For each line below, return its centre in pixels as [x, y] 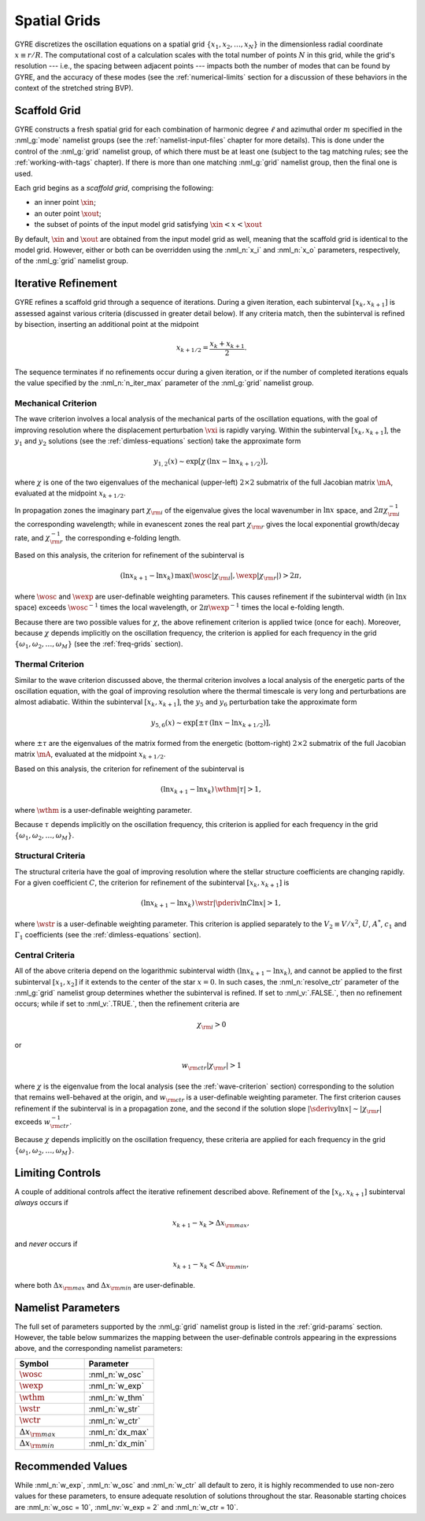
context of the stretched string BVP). [74, 88]
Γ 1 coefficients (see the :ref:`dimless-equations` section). [108, 936]
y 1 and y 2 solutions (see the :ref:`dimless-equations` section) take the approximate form [158, 442]
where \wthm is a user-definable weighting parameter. [103, 810]
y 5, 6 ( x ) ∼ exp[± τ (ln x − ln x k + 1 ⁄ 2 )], [211, 723]
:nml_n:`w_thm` [116, 1397]
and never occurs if [46, 1244]
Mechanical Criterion [56, 403]
